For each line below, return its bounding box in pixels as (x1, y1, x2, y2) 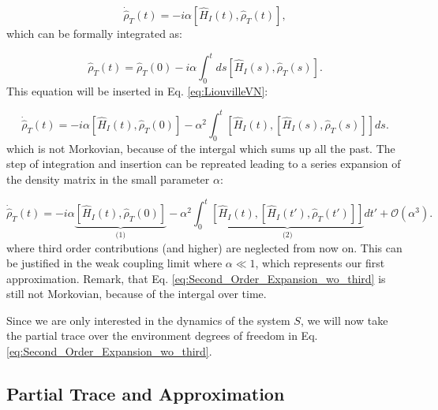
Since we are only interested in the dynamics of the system (6, 311, 290, 328)
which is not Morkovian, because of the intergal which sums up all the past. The (6, 140, 395, 156)
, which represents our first (255, 255, 385, 271)
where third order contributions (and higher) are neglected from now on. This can (6, 239, 402, 255)
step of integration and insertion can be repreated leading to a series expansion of (6, 155, 401, 172)
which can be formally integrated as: (6, 25, 182, 41)
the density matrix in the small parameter (6, 170, 210, 187)
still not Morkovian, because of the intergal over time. (6, 285, 267, 302)
